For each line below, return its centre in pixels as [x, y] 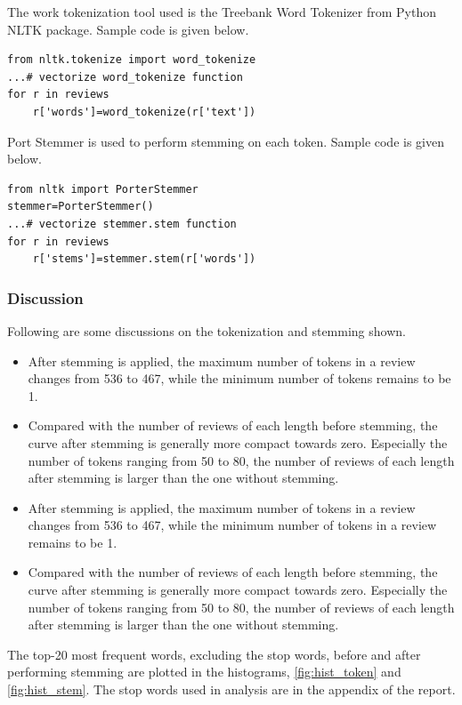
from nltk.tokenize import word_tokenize [132, 60]
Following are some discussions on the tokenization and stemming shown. [207, 330]
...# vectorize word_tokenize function [125, 77]
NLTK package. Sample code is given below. [128, 29]
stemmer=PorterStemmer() [81, 207]
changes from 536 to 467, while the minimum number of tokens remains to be [239, 378]
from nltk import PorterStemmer [103, 189]
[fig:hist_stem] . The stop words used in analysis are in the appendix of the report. [231, 689]
